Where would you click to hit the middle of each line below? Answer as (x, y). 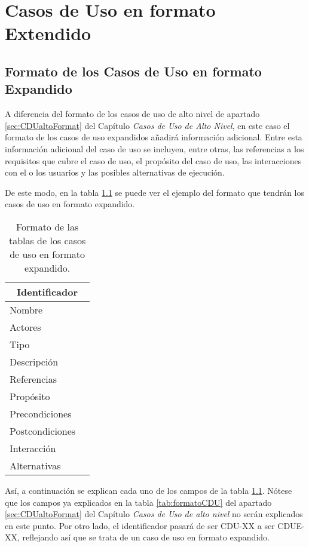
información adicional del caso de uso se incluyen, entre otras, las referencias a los (154, 148)
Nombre (26, 309)
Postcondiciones (43, 431)
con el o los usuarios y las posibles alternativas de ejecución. (115, 172)
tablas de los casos (47, 240)
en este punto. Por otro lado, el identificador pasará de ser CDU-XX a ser (140, 525)
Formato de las (47, 226)
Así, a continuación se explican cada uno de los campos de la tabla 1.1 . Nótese (149, 490)
